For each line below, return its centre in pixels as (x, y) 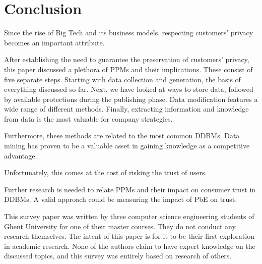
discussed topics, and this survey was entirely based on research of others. (118, 256)
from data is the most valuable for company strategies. (88, 118)
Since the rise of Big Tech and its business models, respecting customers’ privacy (129, 33)
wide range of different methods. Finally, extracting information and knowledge (126, 109)
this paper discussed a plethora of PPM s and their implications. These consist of (128, 69)
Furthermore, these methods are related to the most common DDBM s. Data (122, 136)
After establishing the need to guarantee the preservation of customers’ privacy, (127, 59)
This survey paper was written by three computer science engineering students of (129, 216)
